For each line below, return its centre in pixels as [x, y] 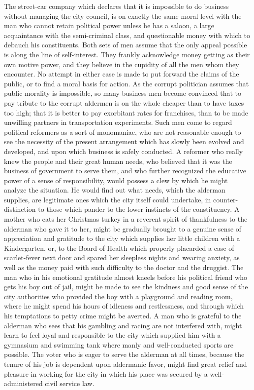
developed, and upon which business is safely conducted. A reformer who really [124, 151]
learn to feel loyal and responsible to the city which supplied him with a [112, 335]
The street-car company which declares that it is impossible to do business [116, 6]
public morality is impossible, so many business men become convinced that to [123, 93]
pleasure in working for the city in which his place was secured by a [106, 373]
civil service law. [70, 383]
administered [23, 383]
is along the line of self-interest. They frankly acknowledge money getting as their [127, 54]
